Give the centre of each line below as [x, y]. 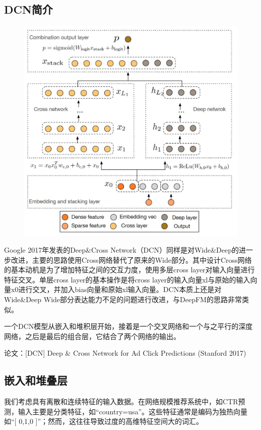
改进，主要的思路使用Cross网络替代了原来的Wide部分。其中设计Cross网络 [131, 259]
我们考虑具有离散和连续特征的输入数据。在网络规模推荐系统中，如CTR [121, 401]
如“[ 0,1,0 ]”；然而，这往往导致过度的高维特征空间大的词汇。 [104, 421]
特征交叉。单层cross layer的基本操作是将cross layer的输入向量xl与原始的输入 [127, 279]
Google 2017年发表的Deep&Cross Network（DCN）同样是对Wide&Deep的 [122, 250]
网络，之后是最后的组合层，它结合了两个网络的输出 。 [92, 336]
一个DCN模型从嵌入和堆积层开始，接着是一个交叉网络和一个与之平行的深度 [128, 326]
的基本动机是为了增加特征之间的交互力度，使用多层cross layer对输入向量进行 [129, 270]
